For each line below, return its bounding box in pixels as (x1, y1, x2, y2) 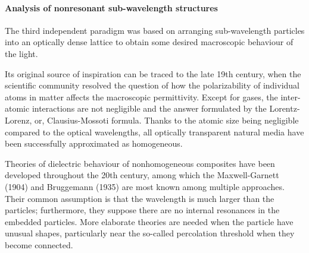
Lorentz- (269, 102, 300, 115)
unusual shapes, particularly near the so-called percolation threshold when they (5, 227, 295, 239)
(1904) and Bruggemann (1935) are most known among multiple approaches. (5, 180, 285, 192)
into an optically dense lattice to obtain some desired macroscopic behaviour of (5, 36, 294, 48)
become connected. (5, 238, 73, 251)
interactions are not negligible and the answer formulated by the (32, 102, 267, 115)
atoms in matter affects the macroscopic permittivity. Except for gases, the (5, 90, 278, 103)
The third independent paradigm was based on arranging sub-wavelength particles (5, 24, 305, 36)
